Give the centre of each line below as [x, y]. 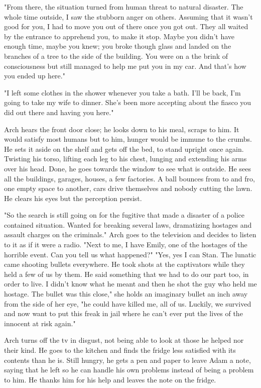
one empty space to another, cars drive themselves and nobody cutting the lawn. [128, 188]
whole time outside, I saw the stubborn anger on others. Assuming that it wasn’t [128, 16]
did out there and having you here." [59, 112]
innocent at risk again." [40, 323]
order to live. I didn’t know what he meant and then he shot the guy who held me [130, 284]
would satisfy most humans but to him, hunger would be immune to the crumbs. [128, 139]
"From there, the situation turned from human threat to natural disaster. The [124, 7]
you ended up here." [35, 76]
